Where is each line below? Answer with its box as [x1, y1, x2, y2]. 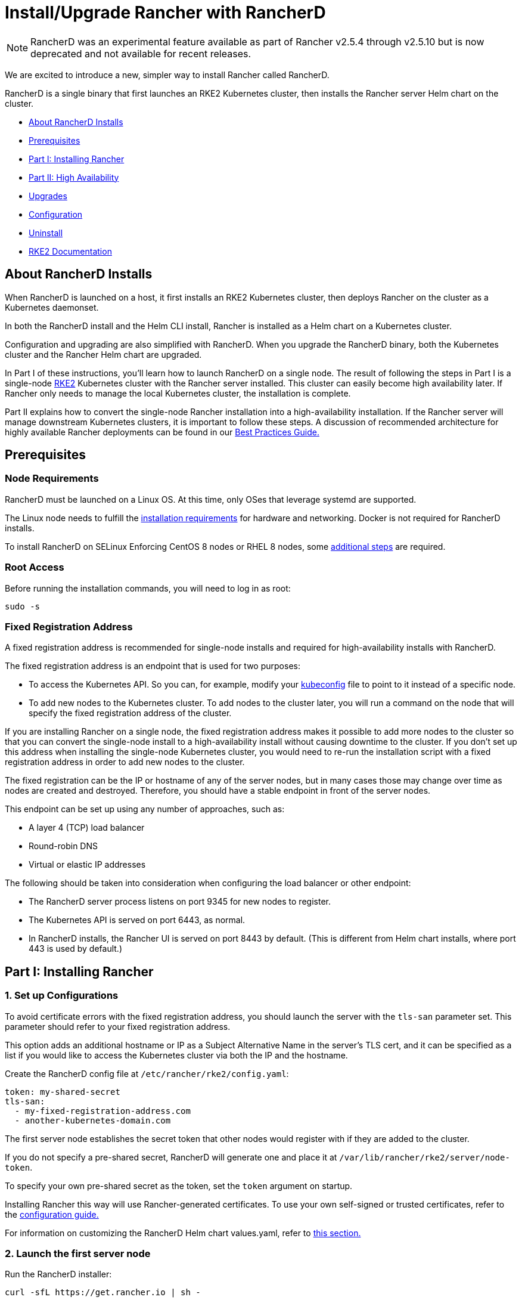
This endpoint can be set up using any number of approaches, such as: [5, 804, 285, 815]
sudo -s [5, 601, 41, 611]
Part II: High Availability [29, 172, 119, 182]
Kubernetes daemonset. [5, 302, 99, 312]
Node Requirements [5, 472, 99, 485]
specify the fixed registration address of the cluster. [29, 708, 232, 719]
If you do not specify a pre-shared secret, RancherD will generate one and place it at [5, 1152, 337, 1162]
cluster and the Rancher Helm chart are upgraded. [5, 349, 202, 360]
